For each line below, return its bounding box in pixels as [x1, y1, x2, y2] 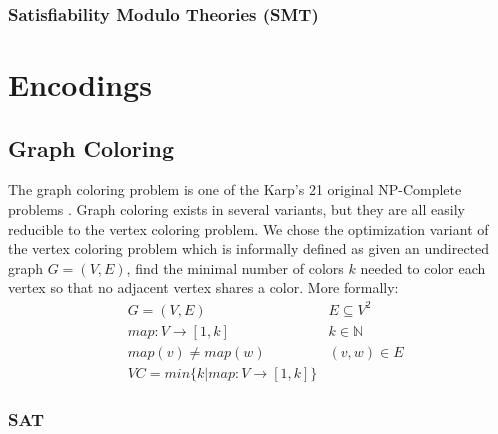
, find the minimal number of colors [126, 257, 344, 278]
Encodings [8, 64, 152, 105]
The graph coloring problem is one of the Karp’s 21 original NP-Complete [8, 179, 462, 200]
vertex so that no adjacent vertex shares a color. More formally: [8, 277, 399, 298]
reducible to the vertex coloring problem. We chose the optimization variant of [8, 218, 489, 239]
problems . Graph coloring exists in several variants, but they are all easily [8, 199, 465, 220]
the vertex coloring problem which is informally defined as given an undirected [8, 238, 490, 259]
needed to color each [360, 257, 486, 278]
